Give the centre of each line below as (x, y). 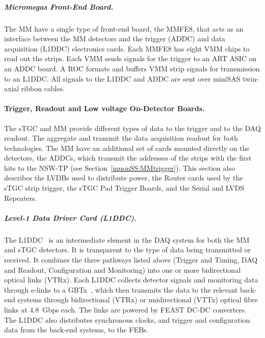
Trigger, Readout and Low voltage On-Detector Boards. (104, 108)
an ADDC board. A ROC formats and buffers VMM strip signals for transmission (132, 68)
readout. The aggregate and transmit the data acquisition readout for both (121, 138)
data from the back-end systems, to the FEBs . (76, 330)
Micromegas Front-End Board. (59, 6)
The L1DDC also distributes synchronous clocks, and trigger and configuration (127, 319)
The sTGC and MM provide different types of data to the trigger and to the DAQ (132, 128)
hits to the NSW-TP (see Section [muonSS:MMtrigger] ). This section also (120, 167)
